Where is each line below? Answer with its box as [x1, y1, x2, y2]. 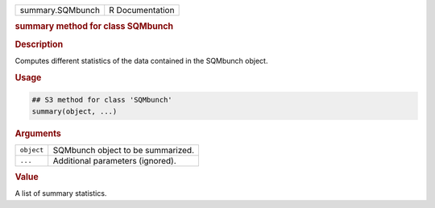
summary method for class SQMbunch [14, 21, 173, 32]
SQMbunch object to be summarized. [52, 144, 195, 156]
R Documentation [109, 5, 175, 15]
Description [14, 39, 64, 50]
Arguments [14, 127, 62, 139]
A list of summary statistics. [14, 189, 107, 198]
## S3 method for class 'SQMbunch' [31, 95, 172, 105]
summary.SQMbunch [19, 5, 101, 15]
